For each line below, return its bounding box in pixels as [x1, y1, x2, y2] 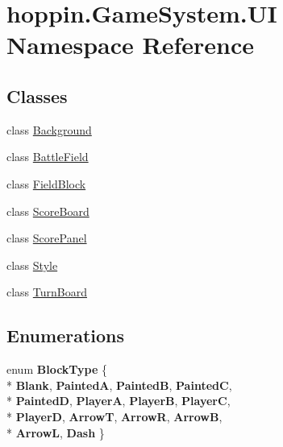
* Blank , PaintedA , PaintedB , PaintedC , [6, 376, 232, 393]
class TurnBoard [6, 284, 87, 300]
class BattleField [6, 148, 89, 165]
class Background [6, 121, 92, 138]
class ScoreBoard [6, 202, 89, 219]
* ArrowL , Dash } [6, 424, 105, 441]
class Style [6, 256, 58, 273]
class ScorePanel [6, 230, 87, 246]
